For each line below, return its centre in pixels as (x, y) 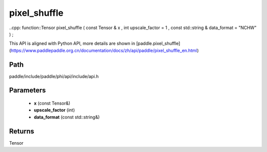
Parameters (27, 91)
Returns (22, 131)
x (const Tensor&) (52, 103)
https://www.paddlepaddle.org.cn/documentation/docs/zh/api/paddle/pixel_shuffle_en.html (104, 50)
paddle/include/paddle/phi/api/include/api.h (54, 76)
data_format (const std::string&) (67, 117)
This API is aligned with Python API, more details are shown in (72, 43)
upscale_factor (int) (54, 110)
